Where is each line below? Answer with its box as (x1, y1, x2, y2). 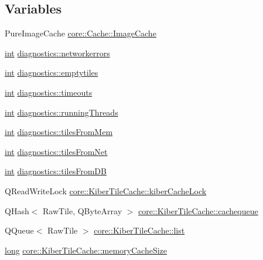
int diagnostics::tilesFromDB (5, 165, 107, 177)
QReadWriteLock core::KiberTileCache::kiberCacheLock (5, 184, 207, 197)
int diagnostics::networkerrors (5, 46, 110, 59)
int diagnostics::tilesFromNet (5, 145, 108, 157)
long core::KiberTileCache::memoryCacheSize (5, 244, 168, 256)
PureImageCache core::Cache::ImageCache (5, 27, 156, 39)
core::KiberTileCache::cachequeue (138, 204, 258, 217)
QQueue (5, 224, 34, 237)
